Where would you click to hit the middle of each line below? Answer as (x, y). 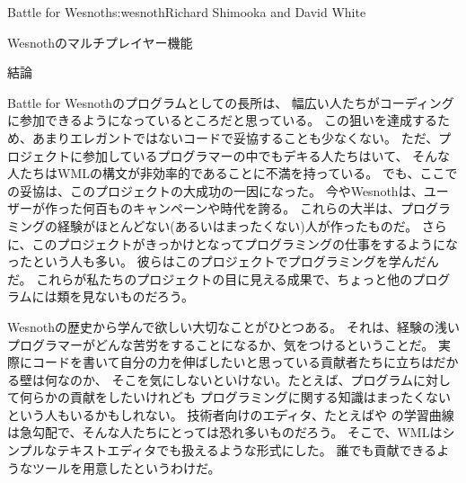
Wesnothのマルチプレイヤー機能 (100, 42)
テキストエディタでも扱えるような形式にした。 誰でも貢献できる (247, 450)
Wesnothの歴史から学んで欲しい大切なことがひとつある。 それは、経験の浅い (233, 326)
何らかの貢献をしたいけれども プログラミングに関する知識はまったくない (235, 397)
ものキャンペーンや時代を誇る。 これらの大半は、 (254, 208)
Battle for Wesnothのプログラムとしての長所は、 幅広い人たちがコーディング (231, 102)
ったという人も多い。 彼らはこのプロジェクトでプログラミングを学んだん (223, 261)
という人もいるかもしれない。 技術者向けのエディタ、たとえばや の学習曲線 (231, 414)
